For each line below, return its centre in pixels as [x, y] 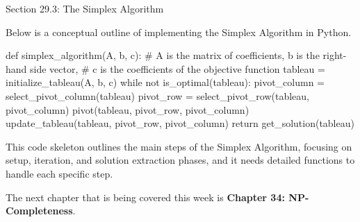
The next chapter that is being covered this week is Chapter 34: [145, 197]
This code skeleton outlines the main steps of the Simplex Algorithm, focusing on [179, 146]
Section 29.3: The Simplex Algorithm [85, 8]
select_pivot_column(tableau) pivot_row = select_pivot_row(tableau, [157, 95]
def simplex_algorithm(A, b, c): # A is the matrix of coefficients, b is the [163, 55]
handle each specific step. [59, 173]
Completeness [39, 211]
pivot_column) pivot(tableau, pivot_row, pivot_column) [128, 109]
